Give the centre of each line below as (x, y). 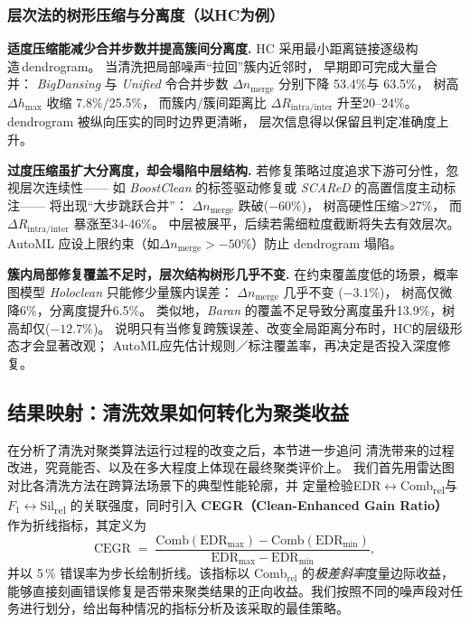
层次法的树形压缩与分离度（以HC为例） (146, 14)
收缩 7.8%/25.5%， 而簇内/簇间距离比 (156, 102)
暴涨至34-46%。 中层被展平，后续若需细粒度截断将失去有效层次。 (267, 223)
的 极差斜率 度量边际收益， (377, 573)
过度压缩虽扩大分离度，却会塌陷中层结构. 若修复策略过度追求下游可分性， (227, 169)
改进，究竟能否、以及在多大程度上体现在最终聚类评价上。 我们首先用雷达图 (231, 467)
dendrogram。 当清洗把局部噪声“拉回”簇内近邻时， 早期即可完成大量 (224, 65)
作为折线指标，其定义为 (77, 525)
